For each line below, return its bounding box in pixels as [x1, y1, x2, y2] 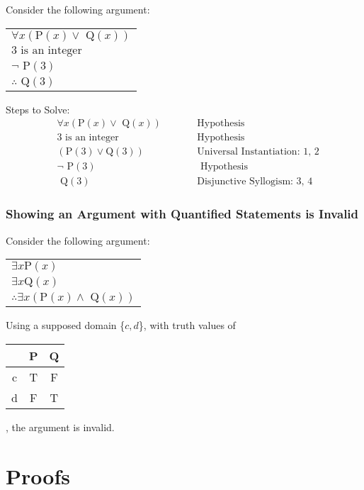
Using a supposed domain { [6, 318, 125, 333]
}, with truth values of [138, 318, 236, 333]
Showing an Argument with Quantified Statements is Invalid [6, 205, 359, 223]
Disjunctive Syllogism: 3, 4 [197, 177, 313, 187]
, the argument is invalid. [6, 419, 115, 434]
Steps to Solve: [6, 101, 70, 116]
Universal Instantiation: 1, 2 [197, 147, 319, 157]
